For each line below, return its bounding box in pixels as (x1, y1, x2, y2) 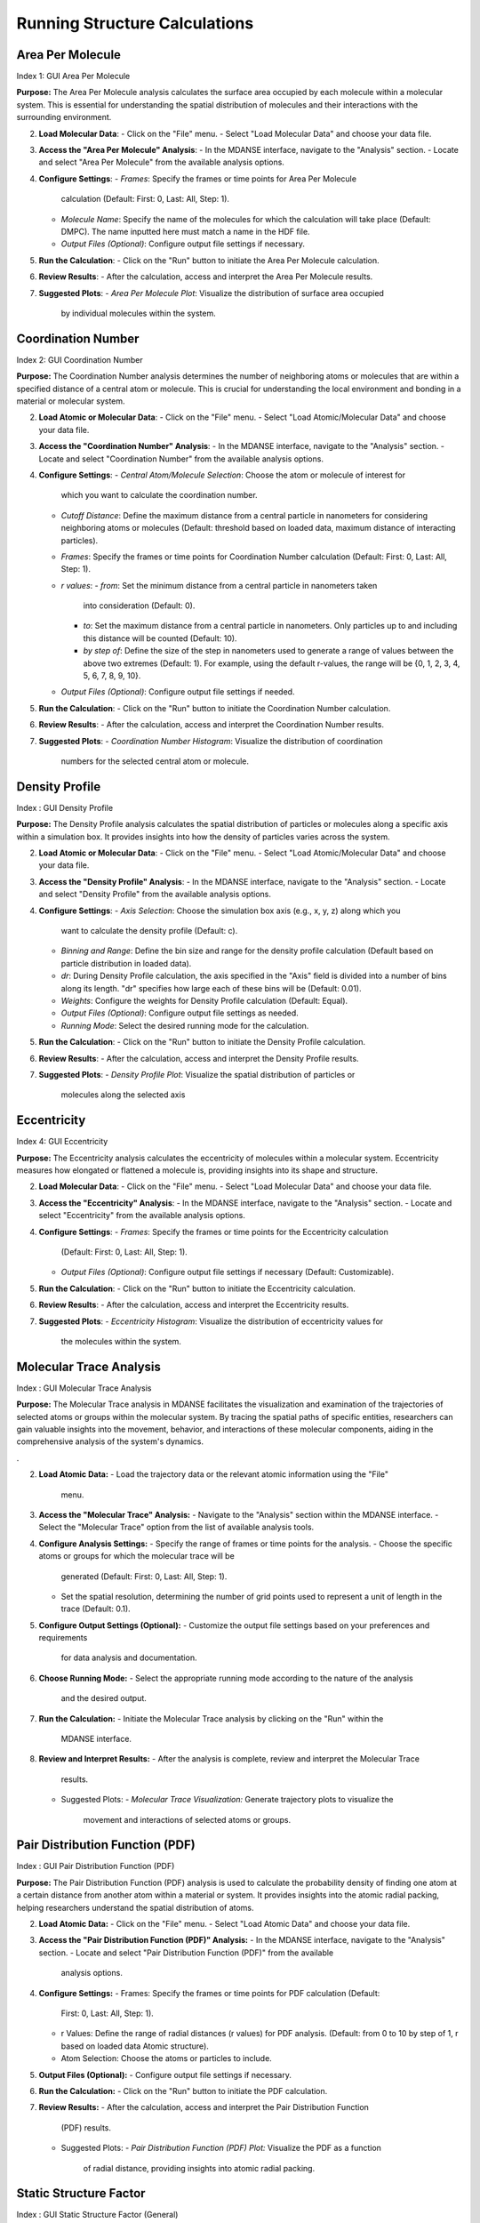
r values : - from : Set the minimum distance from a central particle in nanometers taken (60, 580, 378, 590)
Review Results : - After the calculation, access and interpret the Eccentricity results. (38, 1299, 349, 1311)
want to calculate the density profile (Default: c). (60, 926, 238, 936)
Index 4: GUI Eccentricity (16, 1136, 108, 1147)
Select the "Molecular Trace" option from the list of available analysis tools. (38, 1521, 315, 1533)
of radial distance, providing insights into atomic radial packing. (83, 2163, 316, 2173)
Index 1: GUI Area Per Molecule (16, 71, 131, 82)
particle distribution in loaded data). (60, 958, 192, 968)
